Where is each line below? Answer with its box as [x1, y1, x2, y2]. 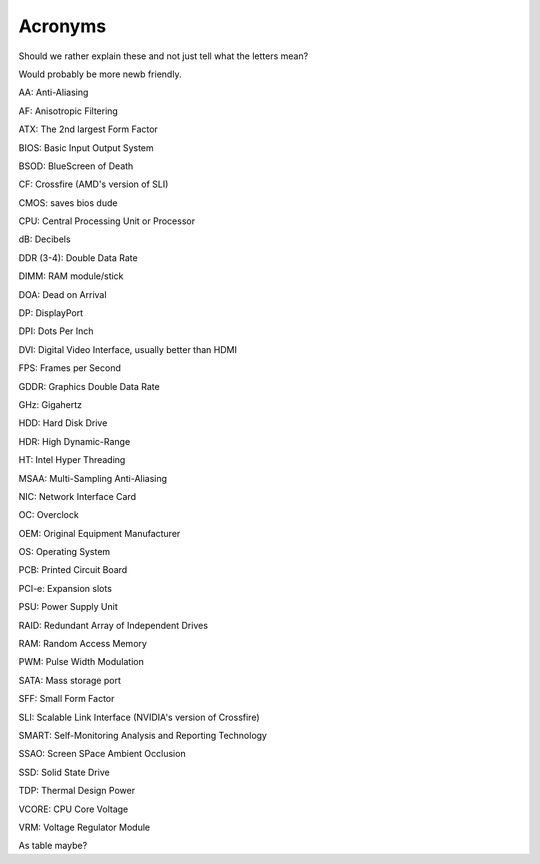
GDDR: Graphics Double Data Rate [18, 380, 160, 392]
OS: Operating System [18, 546, 111, 558]
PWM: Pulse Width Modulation [18, 656, 144, 668]
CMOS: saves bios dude [18, 196, 118, 209]
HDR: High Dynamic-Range [18, 435, 131, 447]
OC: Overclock [18, 509, 79, 521]
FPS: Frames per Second [18, 362, 122, 374]
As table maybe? [18, 840, 88, 852]
